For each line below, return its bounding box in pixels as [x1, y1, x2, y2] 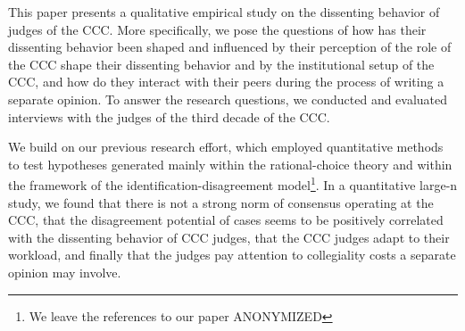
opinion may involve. [8, 262, 121, 281]
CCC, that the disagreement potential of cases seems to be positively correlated [8, 211, 444, 229]
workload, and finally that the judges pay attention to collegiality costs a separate [8, 245, 456, 264]
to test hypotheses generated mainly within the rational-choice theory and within [8, 154, 453, 173]
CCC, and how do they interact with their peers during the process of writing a [8, 72, 444, 91]
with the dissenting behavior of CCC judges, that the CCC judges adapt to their [8, 228, 450, 246]
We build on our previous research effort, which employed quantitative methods [8, 137, 444, 156]
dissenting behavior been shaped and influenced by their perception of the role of [8, 37, 452, 56]
